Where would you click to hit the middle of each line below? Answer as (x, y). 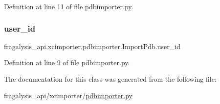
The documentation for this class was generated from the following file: (110, 79)
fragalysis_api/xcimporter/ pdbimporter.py (68, 95)
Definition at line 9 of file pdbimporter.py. (67, 62)
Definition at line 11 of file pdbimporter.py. (69, 6)
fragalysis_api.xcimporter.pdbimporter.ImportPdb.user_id (92, 46)
